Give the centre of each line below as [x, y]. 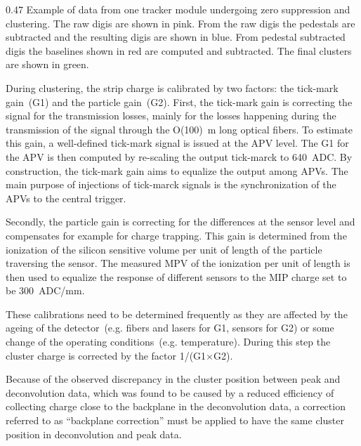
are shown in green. [47, 64]
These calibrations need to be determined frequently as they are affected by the [177, 314]
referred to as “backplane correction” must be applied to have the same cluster [175, 420]
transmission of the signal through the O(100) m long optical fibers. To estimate [179, 129]
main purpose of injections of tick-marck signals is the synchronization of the [171, 184]
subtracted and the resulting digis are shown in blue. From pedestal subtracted [176, 37]
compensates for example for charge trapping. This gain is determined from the [176, 235]
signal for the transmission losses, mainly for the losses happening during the [171, 116]
